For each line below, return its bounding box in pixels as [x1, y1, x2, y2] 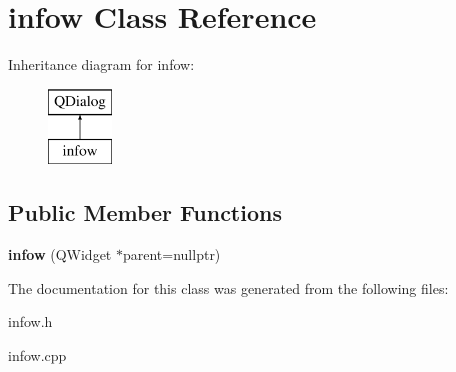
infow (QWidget [8, 244, 112, 265]
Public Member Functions [8, 197, 282, 228]
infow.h [8, 311, 53, 332]
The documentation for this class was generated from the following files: [8, 277, 449, 298]
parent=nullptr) [122, 244, 221, 265]
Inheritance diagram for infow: [8, 54, 195, 75]
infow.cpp [8, 344, 67, 365]
